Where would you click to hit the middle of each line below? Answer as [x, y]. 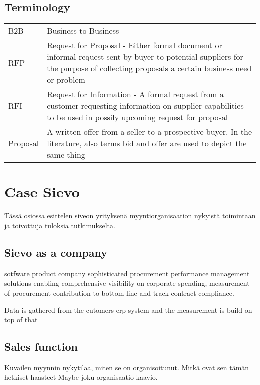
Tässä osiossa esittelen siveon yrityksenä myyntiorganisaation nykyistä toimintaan [130, 216]
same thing [66, 155]
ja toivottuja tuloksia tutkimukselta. [60, 225]
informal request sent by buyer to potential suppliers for [145, 57]
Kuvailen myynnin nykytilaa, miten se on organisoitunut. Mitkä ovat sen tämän [127, 367]
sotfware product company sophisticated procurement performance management [127, 273]
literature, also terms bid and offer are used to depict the [147, 143]
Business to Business [83, 31]
